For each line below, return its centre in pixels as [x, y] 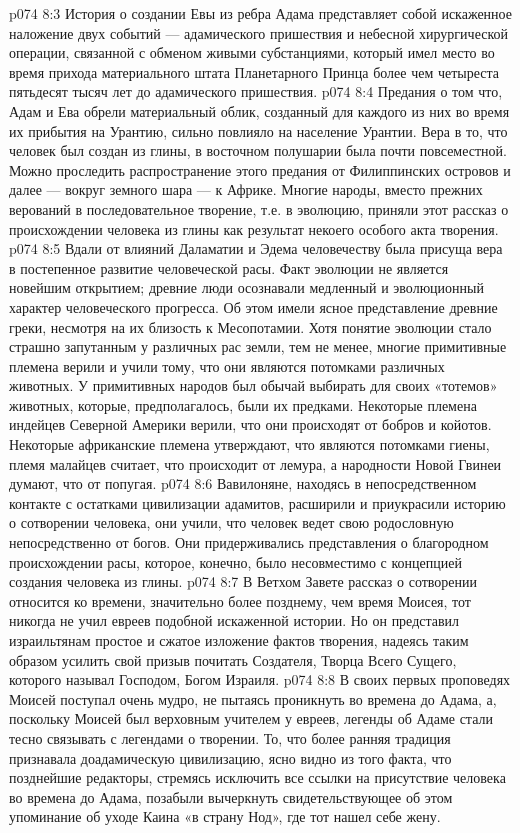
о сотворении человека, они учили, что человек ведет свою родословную [231, 522]
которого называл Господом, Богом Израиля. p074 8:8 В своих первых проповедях [260, 679]
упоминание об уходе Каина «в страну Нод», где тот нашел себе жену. [225, 816]
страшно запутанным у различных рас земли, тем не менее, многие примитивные [258, 346]
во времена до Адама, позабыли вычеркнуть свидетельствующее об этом [231, 796]
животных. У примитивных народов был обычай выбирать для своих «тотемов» [253, 385]
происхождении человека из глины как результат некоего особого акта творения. [254, 228]
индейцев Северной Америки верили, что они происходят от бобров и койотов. [250, 424]
